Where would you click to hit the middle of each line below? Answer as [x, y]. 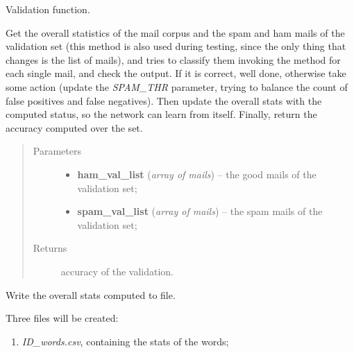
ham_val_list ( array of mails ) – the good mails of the [197, 174]
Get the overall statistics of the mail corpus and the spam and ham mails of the [175, 32]
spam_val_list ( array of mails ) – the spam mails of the [200, 211]
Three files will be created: [62, 318]
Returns [50, 248]
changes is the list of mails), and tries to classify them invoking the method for [173, 59]
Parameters [57, 151]
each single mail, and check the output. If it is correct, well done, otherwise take [176, 73]
